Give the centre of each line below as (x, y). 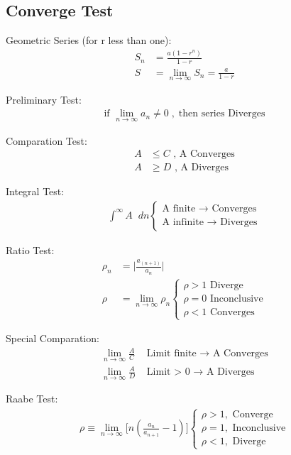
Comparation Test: (46, 140)
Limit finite (171, 354)
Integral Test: (35, 191)
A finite (179, 209)
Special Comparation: (53, 338)
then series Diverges (222, 114)
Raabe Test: (32, 399)
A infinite (183, 223)
